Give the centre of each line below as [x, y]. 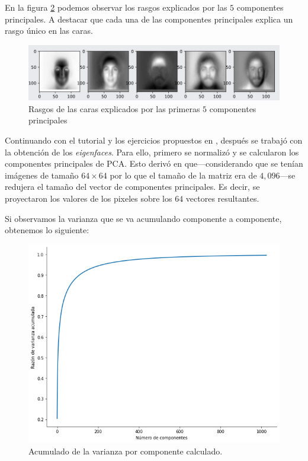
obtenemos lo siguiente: [47, 230]
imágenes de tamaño [42, 175]
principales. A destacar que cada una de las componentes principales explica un [149, 19]
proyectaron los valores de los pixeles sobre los [89, 198]
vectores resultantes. [222, 198]
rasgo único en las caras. [49, 31]
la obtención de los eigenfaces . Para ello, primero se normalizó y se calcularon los [152, 152]
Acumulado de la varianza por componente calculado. [126, 451]
